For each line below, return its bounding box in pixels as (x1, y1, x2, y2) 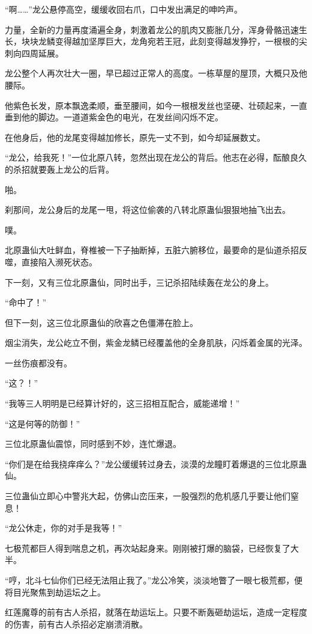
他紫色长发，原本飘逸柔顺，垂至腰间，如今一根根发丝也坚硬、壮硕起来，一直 (5, 99, 307, 111)
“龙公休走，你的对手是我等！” (5, 522, 122, 534)
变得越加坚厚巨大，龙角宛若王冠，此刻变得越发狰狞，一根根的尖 (55, 35, 307, 48)
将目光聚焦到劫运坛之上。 (5, 585, 106, 598)
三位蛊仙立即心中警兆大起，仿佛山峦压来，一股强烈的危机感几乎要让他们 (5, 490, 290, 502)
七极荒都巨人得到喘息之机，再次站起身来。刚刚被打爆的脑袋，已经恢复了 (5, 541, 290, 554)
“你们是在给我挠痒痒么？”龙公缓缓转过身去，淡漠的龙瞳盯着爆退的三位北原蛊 (5, 457, 307, 470)
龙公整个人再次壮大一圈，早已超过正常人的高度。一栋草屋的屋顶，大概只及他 (5, 67, 307, 79)
